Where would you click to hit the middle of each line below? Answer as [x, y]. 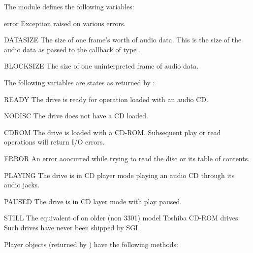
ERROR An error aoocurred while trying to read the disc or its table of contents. [127, 158]
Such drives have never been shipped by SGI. [72, 227]
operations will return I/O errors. [54, 142]
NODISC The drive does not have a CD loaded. [76, 116]
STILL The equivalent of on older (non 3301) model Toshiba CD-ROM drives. [122, 218]
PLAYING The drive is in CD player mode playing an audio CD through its [119, 175]
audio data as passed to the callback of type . [72, 49]
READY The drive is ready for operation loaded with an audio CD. [106, 99]
